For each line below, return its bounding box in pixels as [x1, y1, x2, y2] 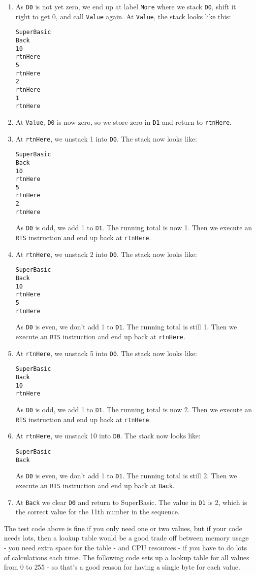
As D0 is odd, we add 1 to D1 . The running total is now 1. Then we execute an [15, 222, 252, 233]
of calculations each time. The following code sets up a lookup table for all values [4, 552, 249, 562]
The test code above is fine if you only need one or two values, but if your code [4, 523, 243, 533]
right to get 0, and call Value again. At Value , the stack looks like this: [15, 11, 231, 21]
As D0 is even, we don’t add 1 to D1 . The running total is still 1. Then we [15, 322, 237, 332]
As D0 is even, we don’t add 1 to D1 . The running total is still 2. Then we [15, 470, 237, 481]
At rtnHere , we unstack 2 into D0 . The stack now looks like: [15, 249, 197, 259]
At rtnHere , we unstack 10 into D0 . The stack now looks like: [15, 431, 201, 441]
